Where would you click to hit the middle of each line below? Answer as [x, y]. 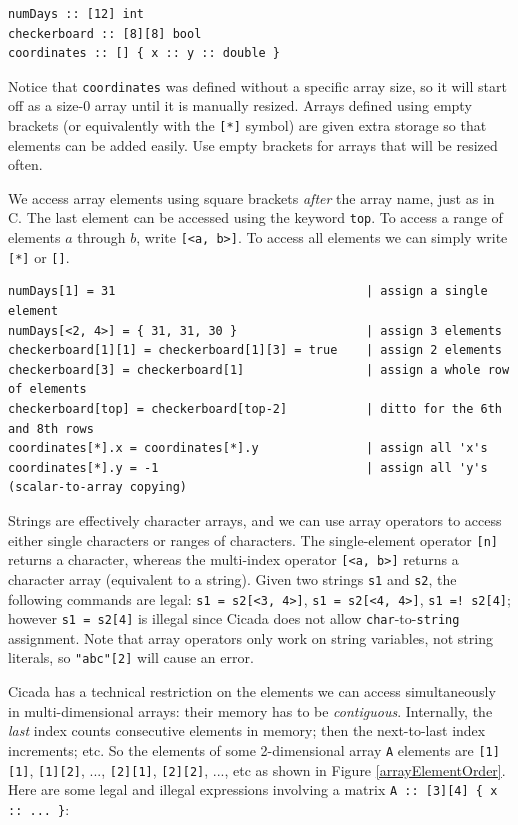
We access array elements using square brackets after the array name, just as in [251, 197]
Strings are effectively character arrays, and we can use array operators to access [255, 519]
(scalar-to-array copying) [97, 487]
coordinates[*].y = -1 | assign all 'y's [248, 467]
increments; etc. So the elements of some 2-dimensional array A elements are [241, 749]
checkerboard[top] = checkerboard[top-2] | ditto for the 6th [255, 409]
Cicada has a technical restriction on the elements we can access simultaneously [252, 691]
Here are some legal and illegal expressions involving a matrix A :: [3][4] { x [253, 789]
